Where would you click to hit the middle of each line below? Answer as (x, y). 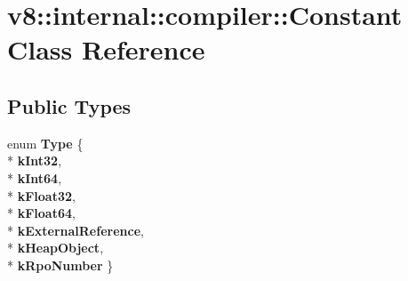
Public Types (69, 105)
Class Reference (106, 49)
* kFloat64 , (41, 213)
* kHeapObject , (56, 248)
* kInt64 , (35, 177)
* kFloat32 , (41, 195)
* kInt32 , (35, 161)
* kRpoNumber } (60, 265)
